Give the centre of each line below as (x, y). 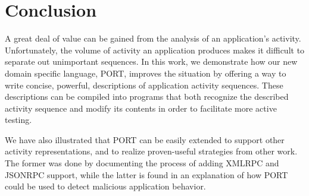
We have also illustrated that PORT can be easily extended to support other (145, 139)
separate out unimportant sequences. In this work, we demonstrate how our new (151, 61)
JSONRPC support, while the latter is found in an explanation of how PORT (146, 174)
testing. (18, 120)
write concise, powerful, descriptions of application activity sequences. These (144, 85)
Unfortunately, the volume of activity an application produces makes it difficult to (155, 50)
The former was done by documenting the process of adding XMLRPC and (142, 163)
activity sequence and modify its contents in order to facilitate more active (141, 108)
